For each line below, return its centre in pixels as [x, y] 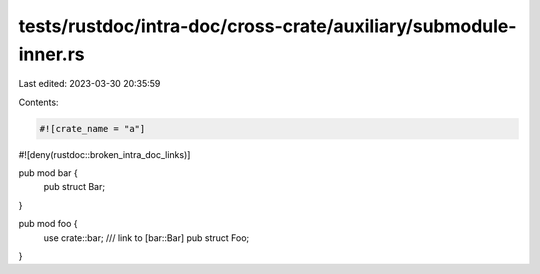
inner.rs [51, 54]
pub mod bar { [48, 173]
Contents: [38, 102]
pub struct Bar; [74, 187]
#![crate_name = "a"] [92, 128]
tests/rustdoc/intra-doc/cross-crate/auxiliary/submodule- [267, 26]
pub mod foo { [48, 224]
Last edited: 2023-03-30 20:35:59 [89, 84]
